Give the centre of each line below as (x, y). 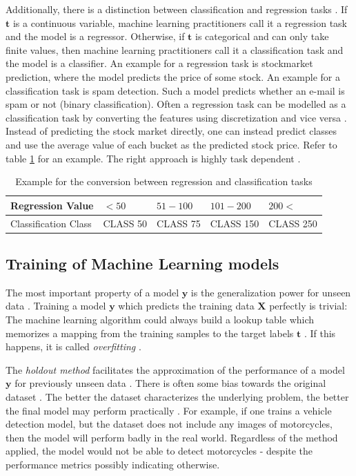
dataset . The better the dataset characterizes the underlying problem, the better (177, 397)
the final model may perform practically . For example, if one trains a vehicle (169, 410)
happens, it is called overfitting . (73, 346)
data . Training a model (56, 306)
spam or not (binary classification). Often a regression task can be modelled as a (176, 104)
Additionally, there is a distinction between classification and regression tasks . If (177, 9)
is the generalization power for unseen (271, 292)
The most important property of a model (92, 292)
